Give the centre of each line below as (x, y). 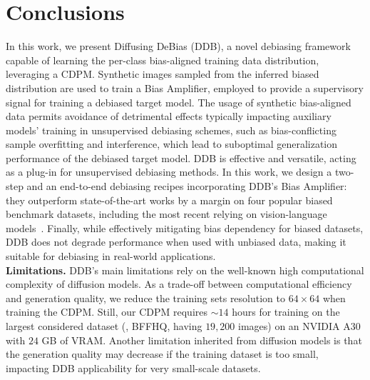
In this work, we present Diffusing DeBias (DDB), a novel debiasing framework (178, 46)
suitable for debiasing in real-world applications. (111, 256)
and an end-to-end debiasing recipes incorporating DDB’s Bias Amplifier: (187, 186)
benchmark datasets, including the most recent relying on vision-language (166, 214)
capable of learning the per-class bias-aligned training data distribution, (163, 60)
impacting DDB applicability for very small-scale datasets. (133, 367)
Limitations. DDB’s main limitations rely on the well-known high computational (185, 270)
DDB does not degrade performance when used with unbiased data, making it (176, 242)
